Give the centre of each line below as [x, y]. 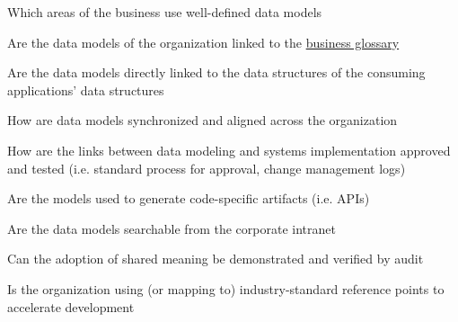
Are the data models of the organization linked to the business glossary [203, 42]
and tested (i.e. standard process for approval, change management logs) [207, 168]
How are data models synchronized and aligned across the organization [203, 120]
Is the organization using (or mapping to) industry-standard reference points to [226, 288]
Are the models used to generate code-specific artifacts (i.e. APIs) [189, 198]
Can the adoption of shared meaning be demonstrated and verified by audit [216, 259]
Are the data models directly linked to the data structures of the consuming [216, 72]
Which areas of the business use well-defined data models [165, 12]
